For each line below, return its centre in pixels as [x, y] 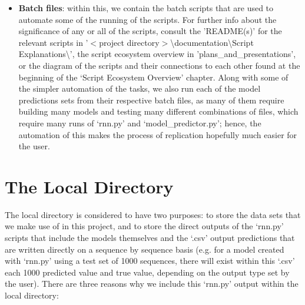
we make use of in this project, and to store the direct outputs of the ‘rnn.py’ [144, 226]
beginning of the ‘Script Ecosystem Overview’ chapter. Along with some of [153, 77]
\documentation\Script [212, 42]
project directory [129, 42]
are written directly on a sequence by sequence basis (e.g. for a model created [145, 249]
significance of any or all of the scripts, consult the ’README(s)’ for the [150, 31]
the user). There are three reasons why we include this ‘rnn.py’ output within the [152, 284]
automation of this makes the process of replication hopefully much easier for [158, 134]
